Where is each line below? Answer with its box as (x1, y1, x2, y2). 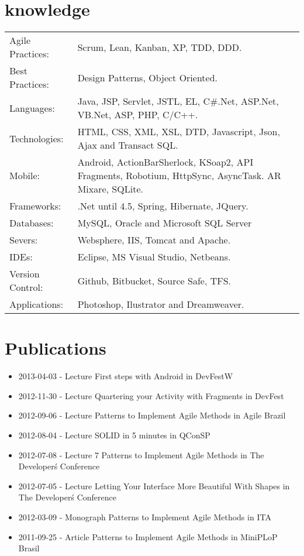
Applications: (9, 297, 64, 311)
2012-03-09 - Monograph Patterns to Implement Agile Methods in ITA (18, 511, 271, 523)
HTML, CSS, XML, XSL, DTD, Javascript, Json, (77, 125, 280, 139)
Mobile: (9, 169, 40, 183)
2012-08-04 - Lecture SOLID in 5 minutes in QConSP (18, 429, 210, 441)
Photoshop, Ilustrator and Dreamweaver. (77, 297, 244, 311)
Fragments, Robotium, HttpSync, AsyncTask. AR (77, 169, 281, 183)
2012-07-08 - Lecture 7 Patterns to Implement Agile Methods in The (18, 448, 264, 461)
